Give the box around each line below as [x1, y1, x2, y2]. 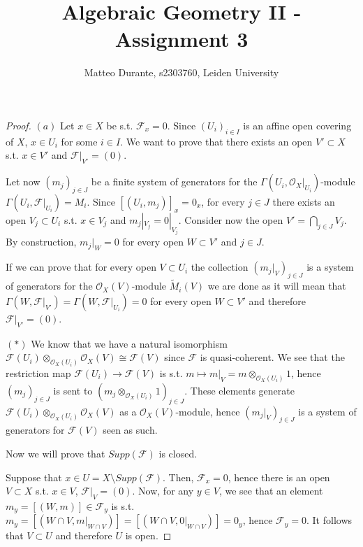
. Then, [163, 469, 194, 484]
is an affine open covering [243, 118, 352, 132]
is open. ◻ [125, 528, 172, 543]
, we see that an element [218, 483, 323, 498]
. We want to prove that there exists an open [120, 134, 313, 148]
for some [61, 134, 98, 148]
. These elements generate [184, 383, 295, 397]
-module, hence [175, 404, 240, 418]
